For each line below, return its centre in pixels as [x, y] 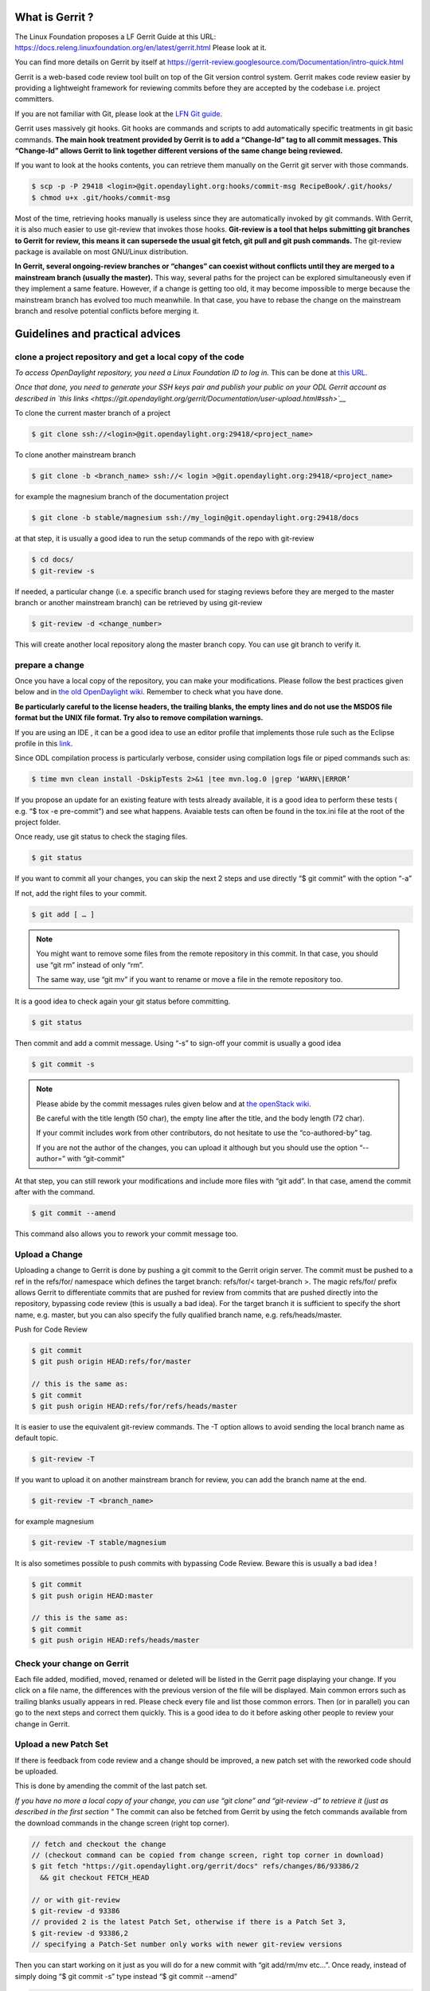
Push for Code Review [51, 1329]
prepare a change [50, 665]
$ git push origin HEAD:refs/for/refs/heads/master [135, 1406]
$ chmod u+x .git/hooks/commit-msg [101, 198]
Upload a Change [49, 1254]
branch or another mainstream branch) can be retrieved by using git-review [139, 602]
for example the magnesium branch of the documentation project [122, 497]
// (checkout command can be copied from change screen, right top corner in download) [208, 1855]
